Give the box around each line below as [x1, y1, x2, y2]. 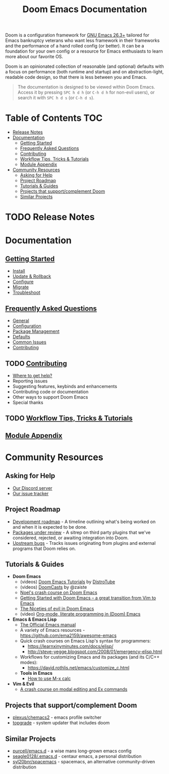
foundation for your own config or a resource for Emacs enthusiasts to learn [5, 48, 163, 54]
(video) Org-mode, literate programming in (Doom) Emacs [20, 611, 141, 617]
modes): [20, 659, 38, 666]
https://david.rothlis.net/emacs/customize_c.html [27, 665, 130, 671]
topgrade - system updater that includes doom [12, 720, 110, 726]
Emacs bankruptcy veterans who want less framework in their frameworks [5, 37, 160, 44]
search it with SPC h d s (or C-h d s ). [17, 95, 95, 101]
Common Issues [12, 339, 46, 345]
